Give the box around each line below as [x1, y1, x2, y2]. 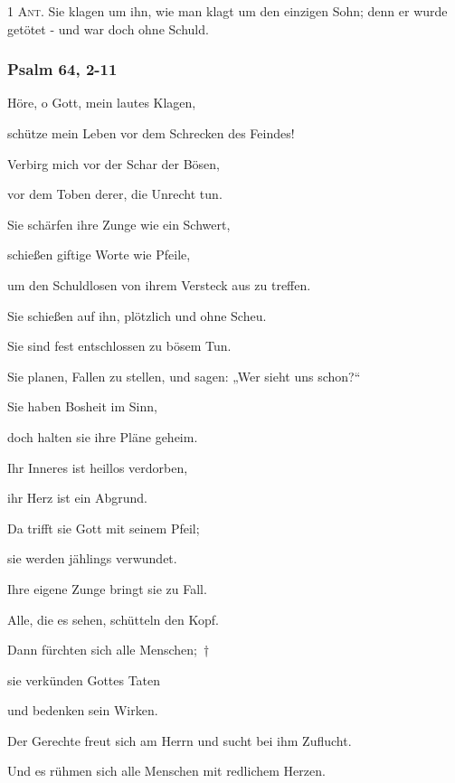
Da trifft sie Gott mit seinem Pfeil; [7, 518, 200, 537]
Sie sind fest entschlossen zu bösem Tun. [7, 336, 232, 355]
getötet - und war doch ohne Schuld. [7, 19, 209, 38]
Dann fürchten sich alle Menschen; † [7, 640, 210, 659]
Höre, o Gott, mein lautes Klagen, [7, 93, 196, 112]
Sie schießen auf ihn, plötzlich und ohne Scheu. [7, 306, 267, 325]
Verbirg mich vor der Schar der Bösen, [7, 154, 221, 173]
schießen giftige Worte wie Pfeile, [7, 245, 191, 264]
